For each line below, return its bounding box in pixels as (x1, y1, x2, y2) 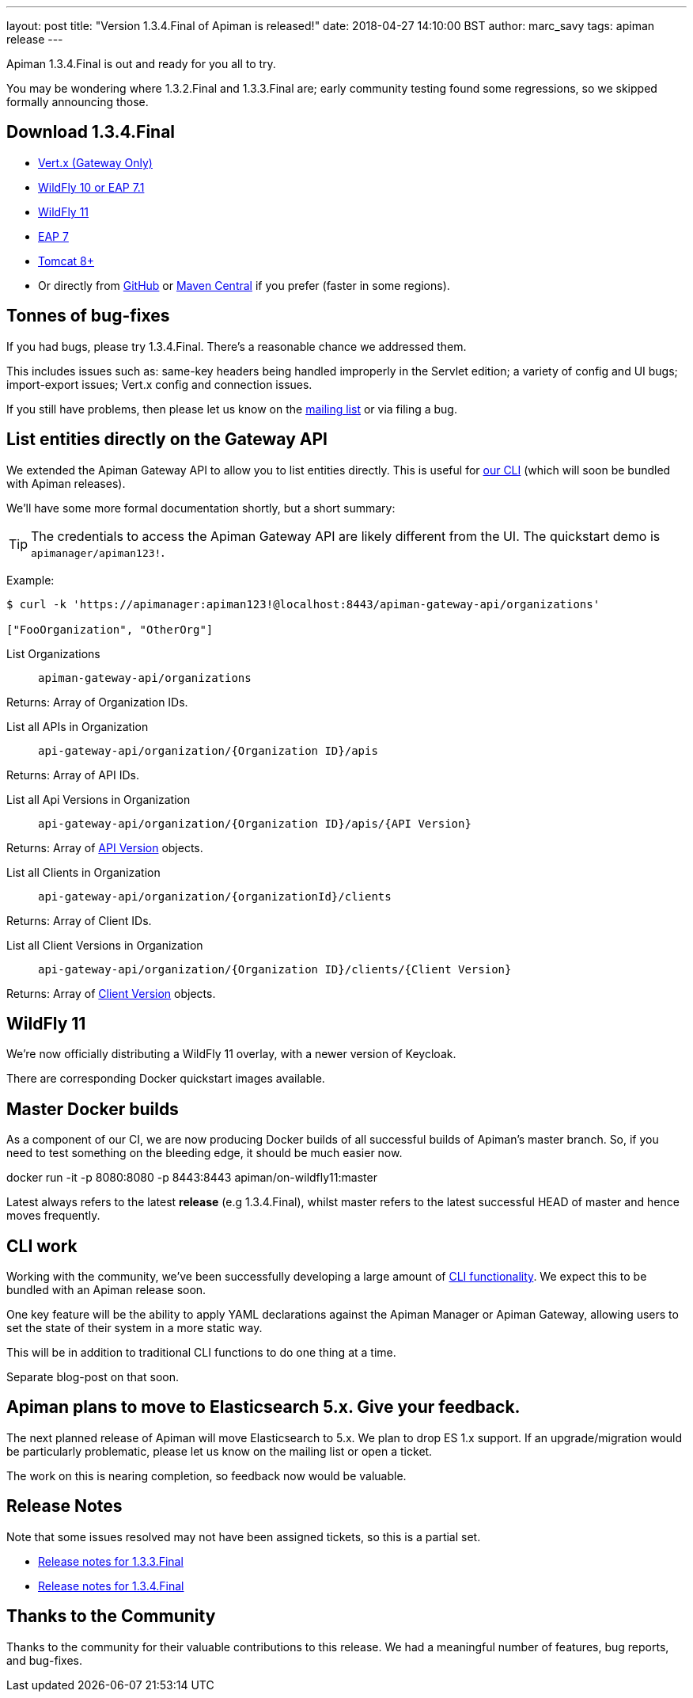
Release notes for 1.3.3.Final (38, 1554, 184, 1568)
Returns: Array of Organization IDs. (6, 695, 188, 709)
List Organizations (6, 646, 100, 661)
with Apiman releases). (6, 476, 126, 490)
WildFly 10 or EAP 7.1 (38, 180, 145, 194)
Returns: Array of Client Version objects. (6, 986, 216, 1000)
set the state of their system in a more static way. (6, 1321, 263, 1335)
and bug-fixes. (6, 1653, 83, 1667)
